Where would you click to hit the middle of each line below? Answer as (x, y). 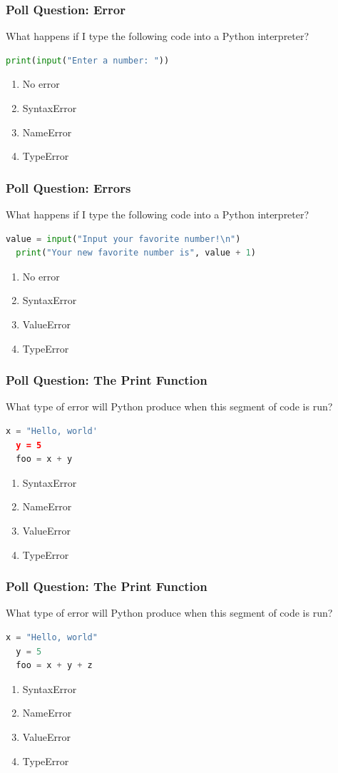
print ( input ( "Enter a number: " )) (88, 60)
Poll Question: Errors (68, 187)
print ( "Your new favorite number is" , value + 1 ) (136, 253)
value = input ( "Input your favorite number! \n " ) (123, 239)
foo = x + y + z (54, 666)
